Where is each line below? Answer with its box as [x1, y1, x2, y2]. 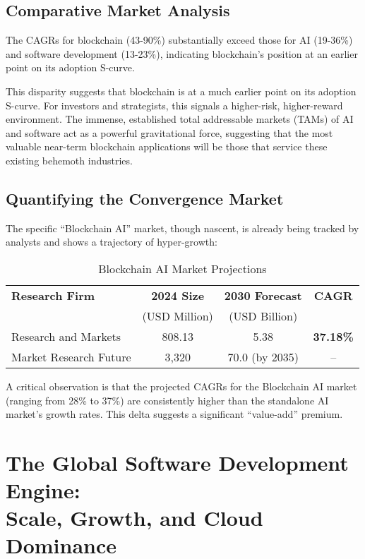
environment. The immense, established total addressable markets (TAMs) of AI [6, 112, 354, 126]
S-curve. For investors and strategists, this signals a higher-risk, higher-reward [6, 97, 343, 112]
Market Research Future [11, 348, 131, 365]
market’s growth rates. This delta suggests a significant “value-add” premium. [6, 407, 343, 421]
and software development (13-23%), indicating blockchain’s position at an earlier [6, 46, 358, 61]
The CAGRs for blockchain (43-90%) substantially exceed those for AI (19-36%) [6, 32, 353, 47]
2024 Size [151, 287, 205, 303]
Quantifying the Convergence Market [6, 187, 284, 209]
